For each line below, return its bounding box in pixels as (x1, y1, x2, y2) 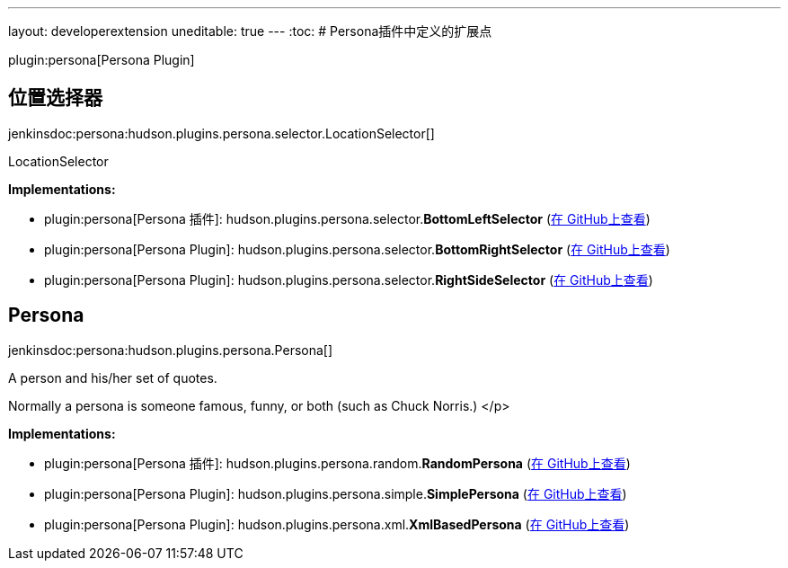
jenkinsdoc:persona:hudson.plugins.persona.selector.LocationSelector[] (8, 125, 435, 141)
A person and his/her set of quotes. (8, 369, 217, 386)
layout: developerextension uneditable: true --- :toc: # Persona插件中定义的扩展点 (8, 23, 492, 39)
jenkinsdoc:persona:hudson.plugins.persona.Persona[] (8, 342, 333, 358)
